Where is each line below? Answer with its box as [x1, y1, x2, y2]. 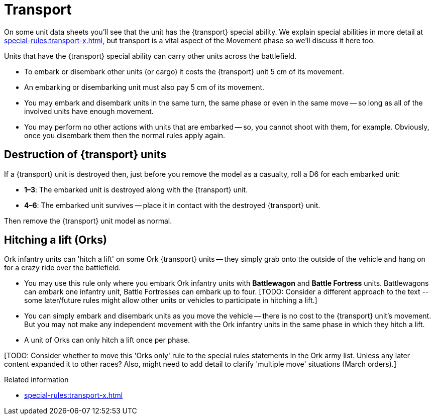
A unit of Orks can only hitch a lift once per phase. [24, 336, 190, 345]
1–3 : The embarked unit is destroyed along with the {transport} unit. [24, 185, 248, 194]
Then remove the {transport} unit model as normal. [4, 216, 172, 225]
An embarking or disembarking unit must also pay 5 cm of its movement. [24, 82, 265, 91]
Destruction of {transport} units [4, 148, 167, 161]
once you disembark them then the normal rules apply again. [24, 131, 226, 140]
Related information [4, 375, 69, 384]
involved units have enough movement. [24, 107, 154, 116]
